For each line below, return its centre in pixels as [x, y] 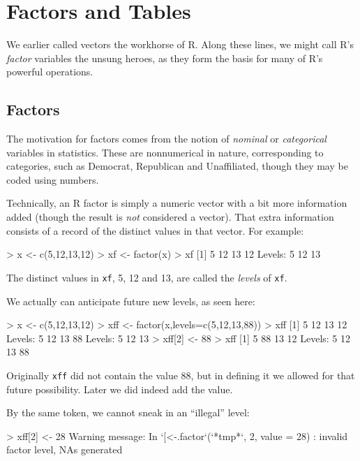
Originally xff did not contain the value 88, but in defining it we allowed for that [181, 375]
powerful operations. [50, 72]
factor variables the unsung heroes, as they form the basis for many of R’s [165, 58]
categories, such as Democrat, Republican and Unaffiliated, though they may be [177, 166]
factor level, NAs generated [65, 449]
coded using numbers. [53, 179]
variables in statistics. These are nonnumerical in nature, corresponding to [165, 152]
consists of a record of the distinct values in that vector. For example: [155, 230]
